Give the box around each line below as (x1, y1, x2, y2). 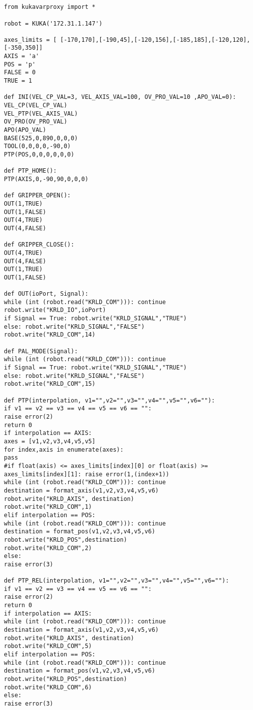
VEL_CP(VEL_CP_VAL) (4, 102, 67, 109)
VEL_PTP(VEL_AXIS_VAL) (4, 110, 78, 117)
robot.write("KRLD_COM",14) (4, 331, 96, 339)
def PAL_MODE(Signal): (4, 347, 78, 355)
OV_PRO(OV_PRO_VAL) (4, 118, 67, 125)
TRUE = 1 (4, 77, 32, 85)
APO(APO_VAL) (4, 126, 46, 134)
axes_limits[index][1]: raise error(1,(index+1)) (4, 470, 169, 478)
